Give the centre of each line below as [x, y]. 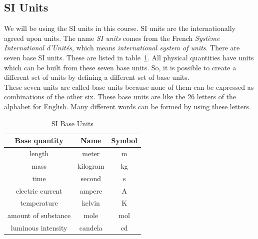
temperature [39, 203]
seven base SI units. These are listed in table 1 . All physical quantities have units [129, 57]
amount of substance [39, 215]
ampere [91, 190]
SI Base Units [72, 123]
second [91, 178]
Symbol [124, 140]
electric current [39, 190]
